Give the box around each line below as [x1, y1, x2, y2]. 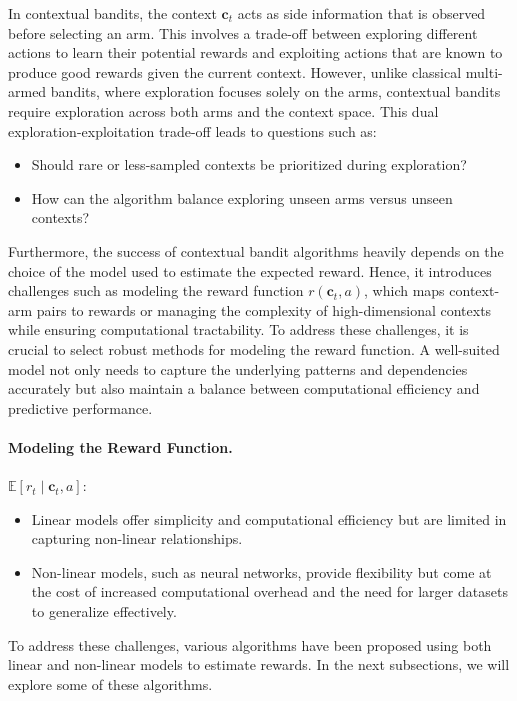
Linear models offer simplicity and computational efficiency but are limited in [31, 508, 507, 529]
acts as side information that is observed [237, 3, 486, 23]
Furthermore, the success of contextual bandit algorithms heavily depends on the [8, 240, 504, 261]
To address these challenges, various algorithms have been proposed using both [8, 634, 492, 655]
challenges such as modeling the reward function [8, 280, 304, 301]
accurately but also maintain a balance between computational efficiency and [8, 378, 480, 399]
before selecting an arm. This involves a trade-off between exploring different [8, 22, 478, 43]
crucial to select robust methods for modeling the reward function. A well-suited [8, 338, 500, 359]
